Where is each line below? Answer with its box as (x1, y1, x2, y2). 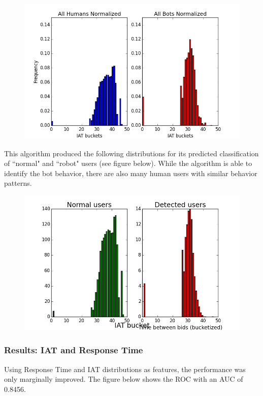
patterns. (4, 178, 32, 188)
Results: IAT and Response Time (4, 344, 143, 356)
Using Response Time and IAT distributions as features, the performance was (4, 363, 246, 374)
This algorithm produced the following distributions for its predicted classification (4, 148, 259, 158)
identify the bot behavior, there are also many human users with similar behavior (4, 167, 257, 178)
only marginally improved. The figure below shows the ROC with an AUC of (4, 374, 243, 384)
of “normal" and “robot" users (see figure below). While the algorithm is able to (4, 158, 252, 168)
